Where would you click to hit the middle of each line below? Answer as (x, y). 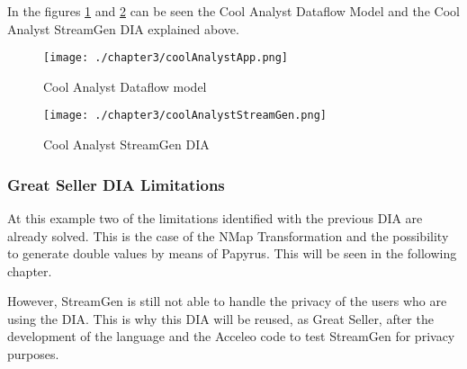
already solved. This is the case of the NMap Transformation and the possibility (228, 235)
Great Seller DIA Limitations (116, 184)
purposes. (33, 354)
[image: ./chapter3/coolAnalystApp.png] (166, 58)
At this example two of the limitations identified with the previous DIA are (215, 217)
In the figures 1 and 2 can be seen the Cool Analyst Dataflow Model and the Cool (233, 11)
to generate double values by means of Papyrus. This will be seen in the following (232, 253)
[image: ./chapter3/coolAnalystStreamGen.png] (185, 116)
